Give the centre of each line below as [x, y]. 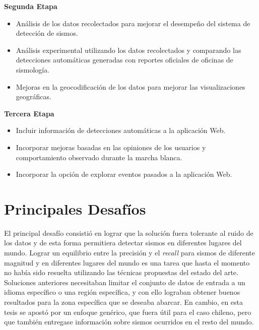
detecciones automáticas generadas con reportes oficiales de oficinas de [124, 60]
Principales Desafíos [75, 208]
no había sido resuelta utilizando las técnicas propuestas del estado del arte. [121, 272]
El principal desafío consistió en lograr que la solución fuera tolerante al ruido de [129, 233]
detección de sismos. [47, 33]
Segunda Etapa [31, 6]
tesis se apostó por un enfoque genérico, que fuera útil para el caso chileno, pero [128, 312]
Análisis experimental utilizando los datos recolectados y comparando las [128, 50]
